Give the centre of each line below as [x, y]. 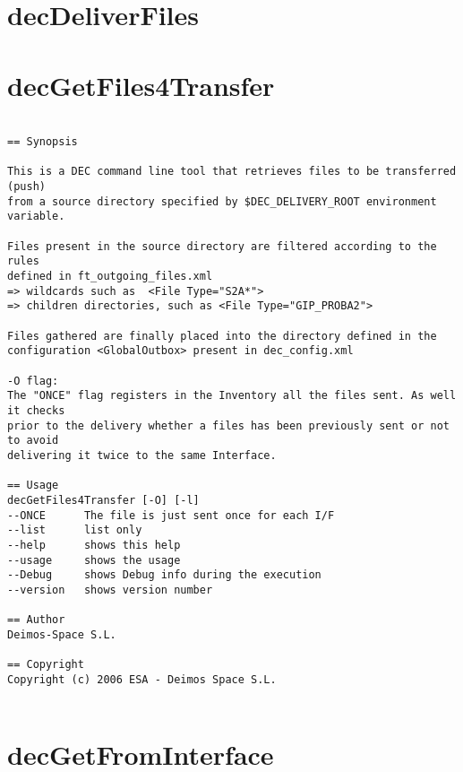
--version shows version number [110, 590]
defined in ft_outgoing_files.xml [110, 277]
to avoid [33, 441]
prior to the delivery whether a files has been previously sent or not [228, 425]
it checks [36, 410]
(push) [26, 187]
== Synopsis [43, 142]
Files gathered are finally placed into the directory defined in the [222, 336]
